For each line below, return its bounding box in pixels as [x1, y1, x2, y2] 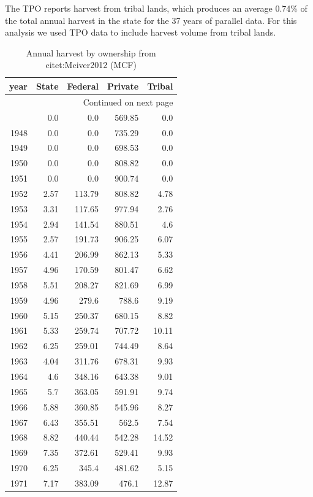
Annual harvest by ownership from [26, 46, 156, 59]
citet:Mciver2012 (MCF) [45, 58, 137, 71]
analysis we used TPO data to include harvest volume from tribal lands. [5, 26, 276, 39]
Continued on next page [83, 95, 173, 108]
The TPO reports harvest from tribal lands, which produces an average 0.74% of [5, 2, 307, 14]
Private [107, 79, 139, 92]
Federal [67, 79, 99, 92]
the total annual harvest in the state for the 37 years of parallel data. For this [5, 13, 297, 26]
